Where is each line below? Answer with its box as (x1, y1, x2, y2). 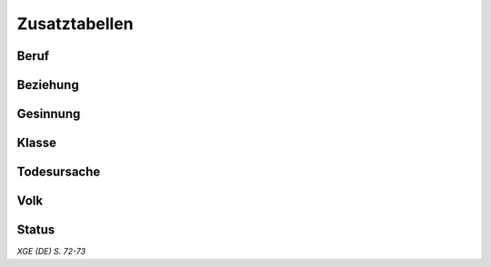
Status (16, 222, 55, 238)
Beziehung (16, 77, 79, 93)
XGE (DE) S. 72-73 (16, 246, 86, 257)
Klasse (16, 135, 57, 151)
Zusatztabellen (16, 14, 134, 34)
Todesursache (16, 164, 101, 180)
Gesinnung (16, 106, 81, 122)
